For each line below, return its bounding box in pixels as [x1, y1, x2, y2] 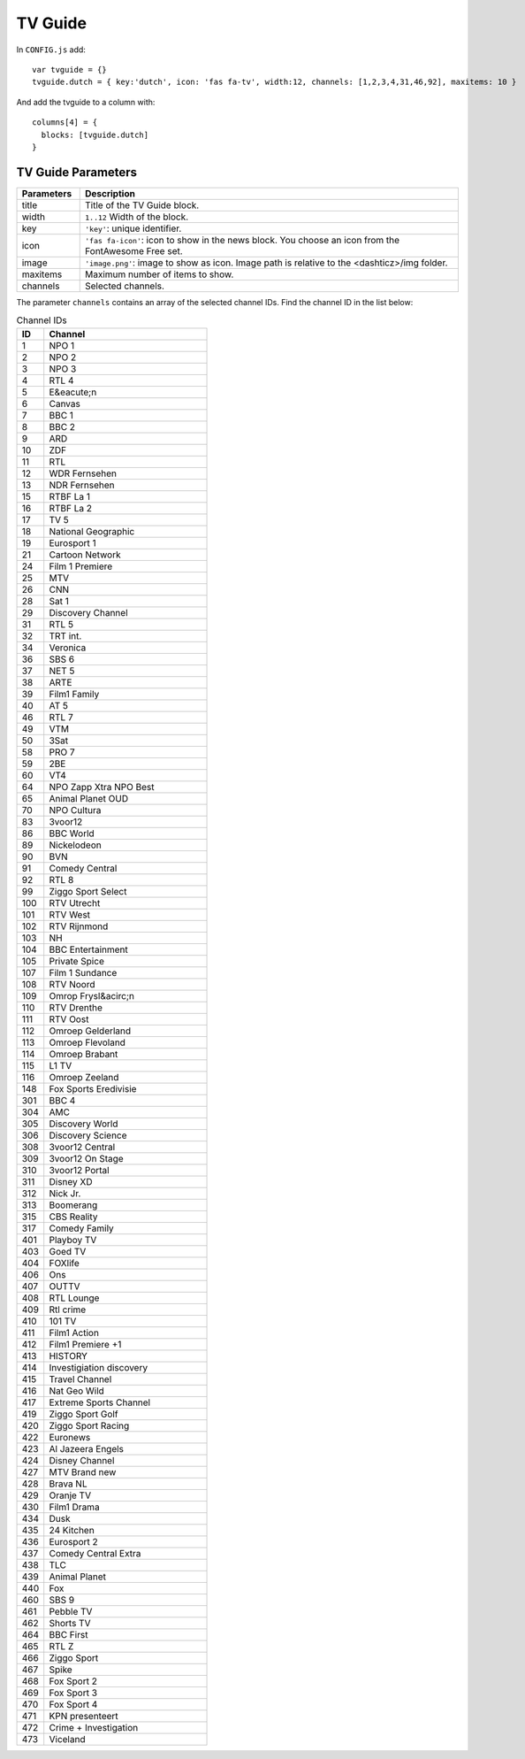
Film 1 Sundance [49, 966, 118, 979]
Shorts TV [49, 1617, 91, 1629]
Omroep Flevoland [49, 1036, 126, 1048]
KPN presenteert [49, 1709, 118, 1722]
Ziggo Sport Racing [49, 1419, 130, 1432]
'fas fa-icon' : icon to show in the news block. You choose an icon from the [84, 234, 400, 246]
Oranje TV [49, 1489, 92, 1502]
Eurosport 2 [49, 1535, 98, 1548]
